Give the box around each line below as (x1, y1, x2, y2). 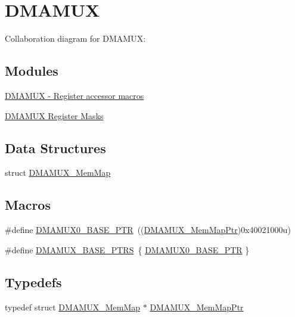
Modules (5, 61, 58, 80)
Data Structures (5, 138, 106, 157)
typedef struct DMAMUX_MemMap (5, 300, 141, 313)
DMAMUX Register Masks (5, 109, 104, 122)
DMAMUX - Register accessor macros (5, 89, 144, 101)
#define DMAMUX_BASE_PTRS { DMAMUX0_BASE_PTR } (5, 243, 250, 256)
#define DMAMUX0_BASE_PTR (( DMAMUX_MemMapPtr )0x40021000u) (5, 223, 291, 236)
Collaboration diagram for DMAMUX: (5, 32, 146, 45)
